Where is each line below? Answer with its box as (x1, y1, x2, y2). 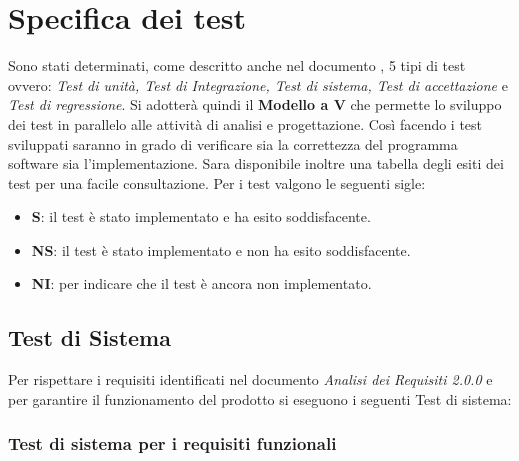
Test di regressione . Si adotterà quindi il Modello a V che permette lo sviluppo (8, 94, 502, 115)
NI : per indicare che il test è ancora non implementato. (31, 273, 372, 294)
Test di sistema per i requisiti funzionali (8, 431, 337, 456)
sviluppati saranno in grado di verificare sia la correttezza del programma (8, 133, 458, 154)
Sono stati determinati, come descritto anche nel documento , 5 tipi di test (8, 55, 466, 76)
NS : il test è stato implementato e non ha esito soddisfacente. (31, 239, 411, 260)
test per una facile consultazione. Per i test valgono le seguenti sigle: (8, 172, 426, 193)
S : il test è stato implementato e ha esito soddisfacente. (31, 206, 371, 227)
